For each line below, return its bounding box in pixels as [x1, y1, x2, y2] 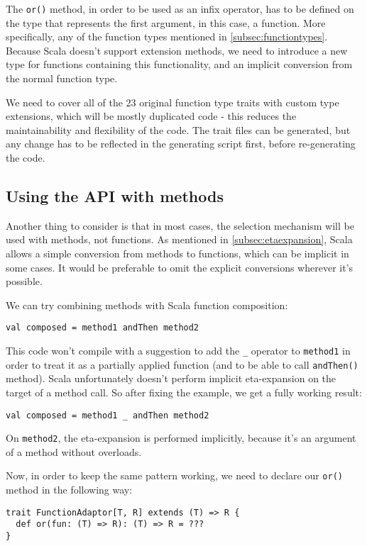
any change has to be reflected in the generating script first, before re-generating [6, 136, 356, 151]
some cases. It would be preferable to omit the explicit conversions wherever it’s [6, 260, 354, 274]
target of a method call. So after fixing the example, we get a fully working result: [6, 384, 362, 399]
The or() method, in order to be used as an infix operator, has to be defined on [6, 1, 354, 16]
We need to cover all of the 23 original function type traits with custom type [6, 94, 339, 109]
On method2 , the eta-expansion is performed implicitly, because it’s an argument [6, 430, 356, 445]
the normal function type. [6, 71, 118, 86]
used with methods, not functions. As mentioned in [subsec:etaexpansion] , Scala [6, 232, 353, 247]
